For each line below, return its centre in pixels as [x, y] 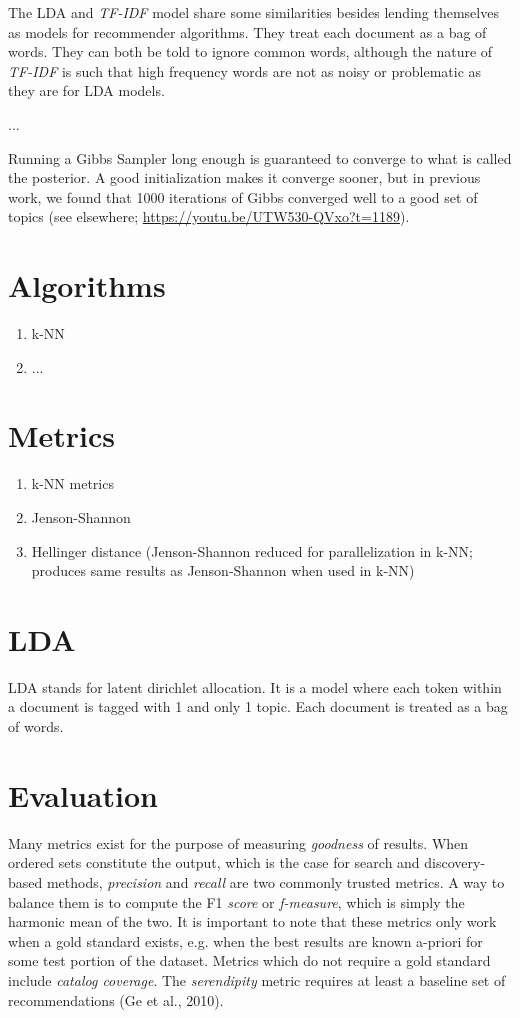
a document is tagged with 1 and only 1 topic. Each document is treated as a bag [258, 706]
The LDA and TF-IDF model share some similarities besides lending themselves [253, 12]
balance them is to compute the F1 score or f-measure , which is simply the [236, 901]
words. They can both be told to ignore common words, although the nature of [250, 51]
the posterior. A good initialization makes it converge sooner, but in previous [244, 177]
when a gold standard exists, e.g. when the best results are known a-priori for [245, 940]
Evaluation [83, 794]
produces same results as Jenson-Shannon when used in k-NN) [223, 570]
